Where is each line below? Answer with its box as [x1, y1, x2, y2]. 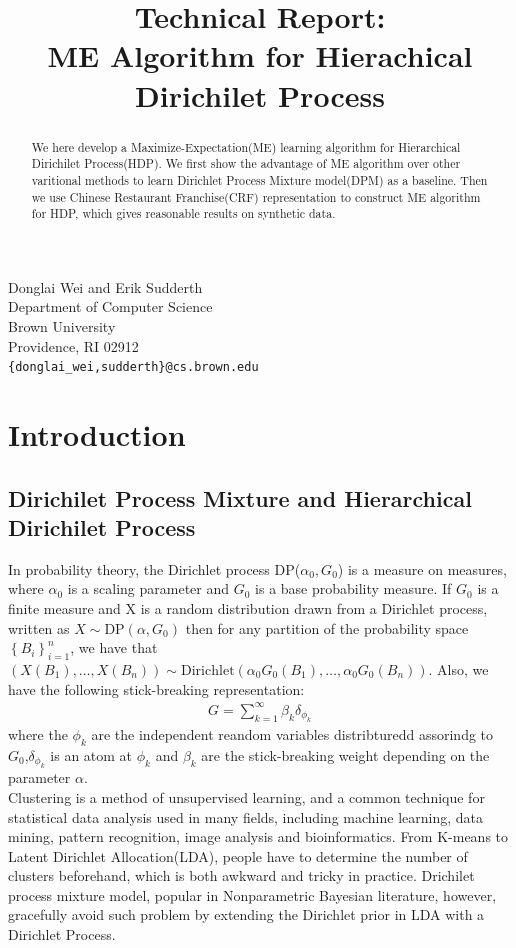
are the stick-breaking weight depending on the [201, 744, 490, 765]
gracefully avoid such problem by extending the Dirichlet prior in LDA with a [8, 904, 485, 925]
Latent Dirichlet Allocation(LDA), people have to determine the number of [8, 845, 468, 866]
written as [8, 617, 70, 638]
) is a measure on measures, [337, 558, 507, 579]
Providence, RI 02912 [8, 335, 139, 356]
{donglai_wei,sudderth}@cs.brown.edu [8, 360, 259, 375]
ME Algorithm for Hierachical [47, 35, 473, 76]
